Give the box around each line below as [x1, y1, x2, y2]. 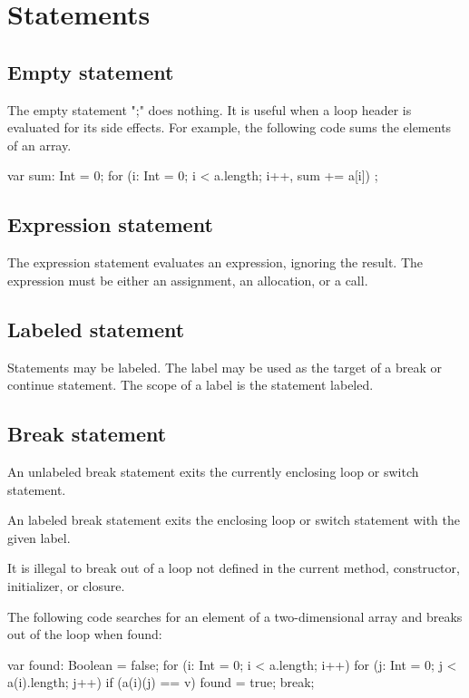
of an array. [7, 135, 72, 154]
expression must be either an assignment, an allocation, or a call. [7, 270, 368, 289]
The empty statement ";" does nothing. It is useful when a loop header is [7, 100, 412, 119]
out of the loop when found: [7, 625, 162, 644]
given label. [7, 528, 71, 547]
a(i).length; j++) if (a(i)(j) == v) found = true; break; [7, 673, 315, 692]
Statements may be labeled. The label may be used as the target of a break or [7, 357, 443, 376]
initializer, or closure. [7, 576, 125, 595]
